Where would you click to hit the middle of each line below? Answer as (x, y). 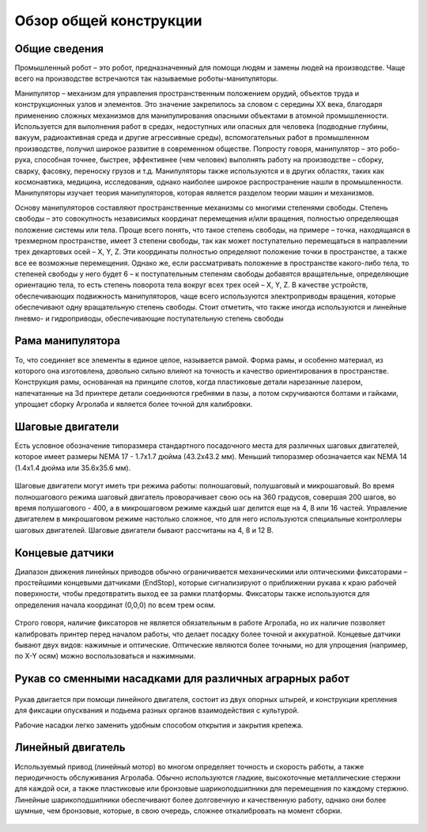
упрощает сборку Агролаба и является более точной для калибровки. (134, 405)
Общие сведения (59, 49)
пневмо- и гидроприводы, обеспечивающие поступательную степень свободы (149, 318)
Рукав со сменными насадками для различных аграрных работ (182, 679)
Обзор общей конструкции (108, 21)
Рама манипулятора (67, 341)
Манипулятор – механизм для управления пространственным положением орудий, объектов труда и (187, 93)
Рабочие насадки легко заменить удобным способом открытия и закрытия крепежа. (159, 725)
